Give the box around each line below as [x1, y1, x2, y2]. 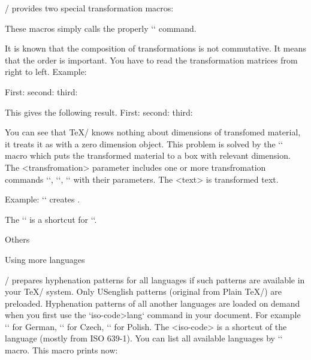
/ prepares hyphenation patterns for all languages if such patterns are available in [5, 273, 305, 286]
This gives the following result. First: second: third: [5, 105, 193, 118]
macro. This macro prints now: [5, 344, 118, 356]
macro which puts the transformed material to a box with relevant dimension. [5, 149, 291, 162]
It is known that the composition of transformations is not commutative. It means [5, 42, 306, 55]
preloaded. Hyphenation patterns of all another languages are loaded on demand [5, 297, 300, 309]
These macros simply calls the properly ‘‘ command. [5, 22, 197, 34]
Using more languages [5, 253, 85, 265]
